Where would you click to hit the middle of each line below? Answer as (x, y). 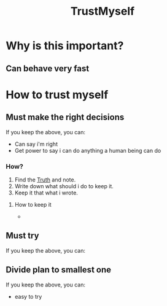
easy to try (28, 296)
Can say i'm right (36, 144)
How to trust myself (57, 95)
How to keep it (33, 204)
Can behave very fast (48, 68)
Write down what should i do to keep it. (64, 186)
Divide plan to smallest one (59, 270)
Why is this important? (65, 46)
